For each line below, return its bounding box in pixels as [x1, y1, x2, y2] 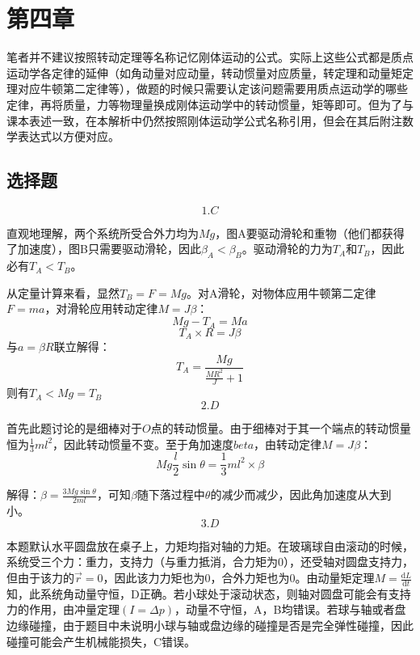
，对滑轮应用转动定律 [44, 300, 158, 317]
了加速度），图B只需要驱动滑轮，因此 [6, 240, 201, 257]
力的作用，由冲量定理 [6, 601, 120, 618]
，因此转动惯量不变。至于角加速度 [52, 435, 234, 452]
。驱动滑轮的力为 [241, 240, 333, 257]
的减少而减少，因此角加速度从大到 [210, 486, 392, 503]
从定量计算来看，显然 [6, 284, 120, 301]
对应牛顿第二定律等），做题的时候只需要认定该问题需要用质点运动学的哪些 [17, 80, 408, 97]
